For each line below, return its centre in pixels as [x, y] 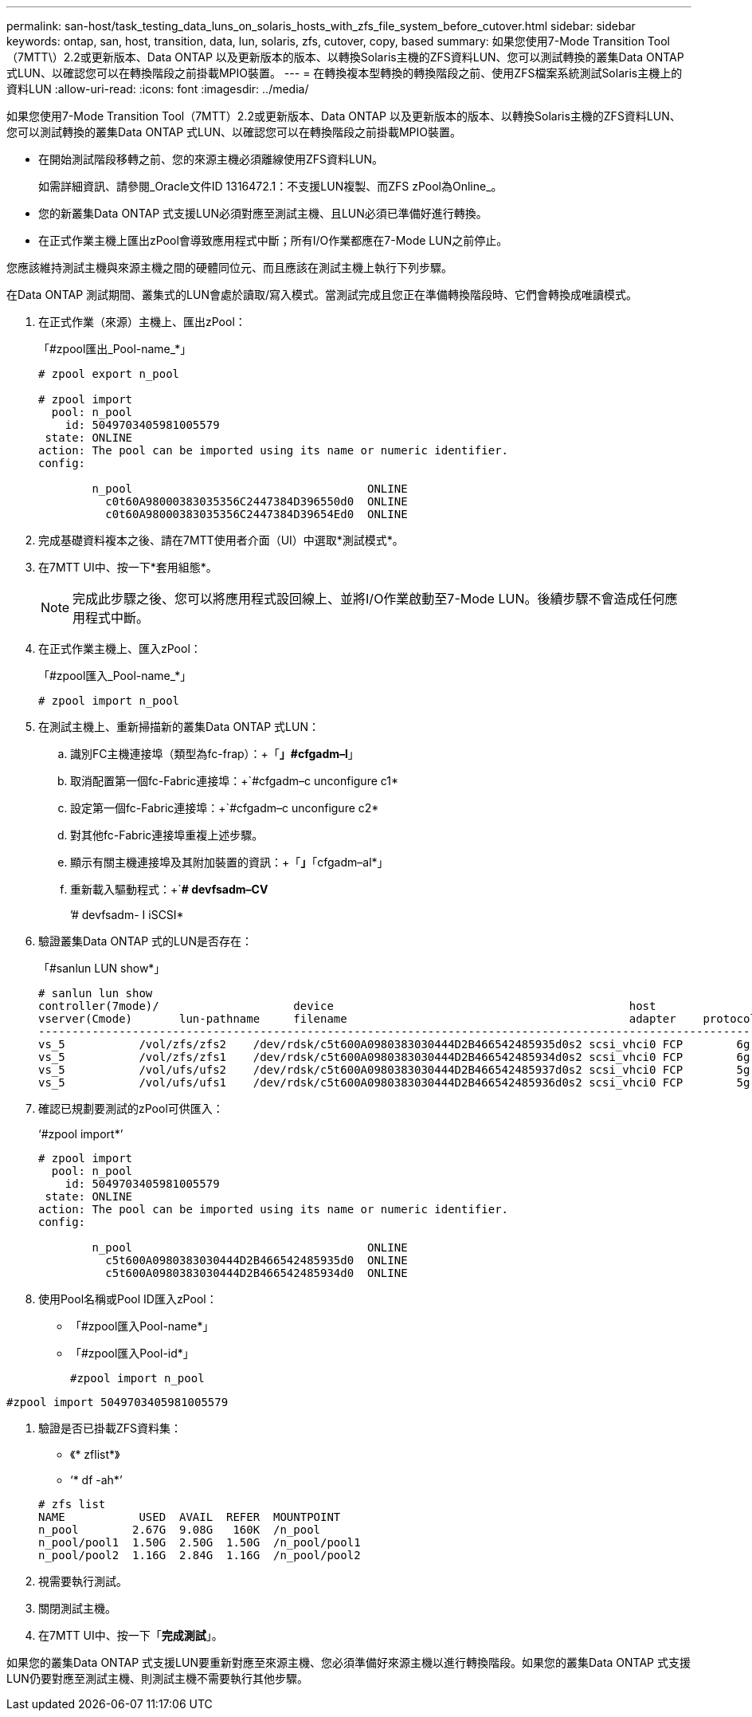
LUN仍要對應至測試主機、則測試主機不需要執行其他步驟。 [157, 1678]
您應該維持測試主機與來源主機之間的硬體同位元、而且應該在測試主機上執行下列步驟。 [229, 267]
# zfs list [72, 1504]
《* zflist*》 [95, 1454]
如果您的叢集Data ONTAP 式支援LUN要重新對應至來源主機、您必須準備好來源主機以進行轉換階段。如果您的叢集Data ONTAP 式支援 [349, 1662]
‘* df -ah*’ [96, 1480]
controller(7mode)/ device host [347, 1006]
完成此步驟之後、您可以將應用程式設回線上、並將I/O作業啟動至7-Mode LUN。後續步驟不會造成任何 [369, 599]
